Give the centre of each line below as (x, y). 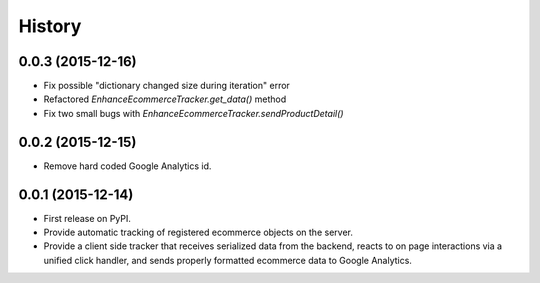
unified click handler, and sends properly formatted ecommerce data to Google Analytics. (227, 260)
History (50, 26)
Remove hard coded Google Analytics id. (127, 166)
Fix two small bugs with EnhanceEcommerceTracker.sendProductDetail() (193, 113)
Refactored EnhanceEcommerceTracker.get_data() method (165, 99)
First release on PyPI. (87, 218)
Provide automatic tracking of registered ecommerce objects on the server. (198, 232)
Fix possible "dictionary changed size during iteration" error (166, 86)
